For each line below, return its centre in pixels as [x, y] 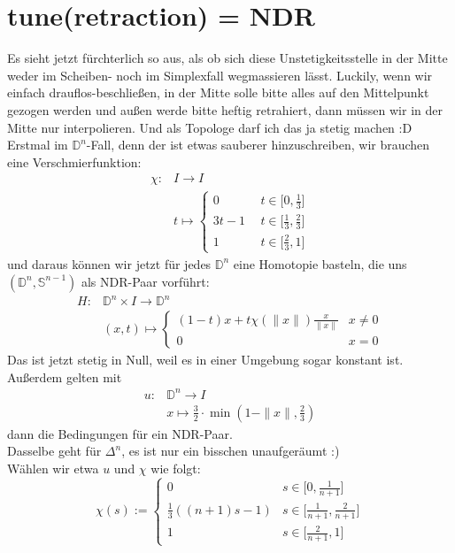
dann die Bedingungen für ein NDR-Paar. [120, 433]
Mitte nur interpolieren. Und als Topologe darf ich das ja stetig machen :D [210, 127]
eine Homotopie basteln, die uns [320, 263]
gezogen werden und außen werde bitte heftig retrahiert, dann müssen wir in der [225, 109]
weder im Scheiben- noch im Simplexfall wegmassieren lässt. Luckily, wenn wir [220, 75]
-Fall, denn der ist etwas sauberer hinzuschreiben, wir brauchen [258, 145]
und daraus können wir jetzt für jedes [109, 263]
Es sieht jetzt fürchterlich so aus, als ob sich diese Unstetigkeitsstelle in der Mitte [227, 58]
